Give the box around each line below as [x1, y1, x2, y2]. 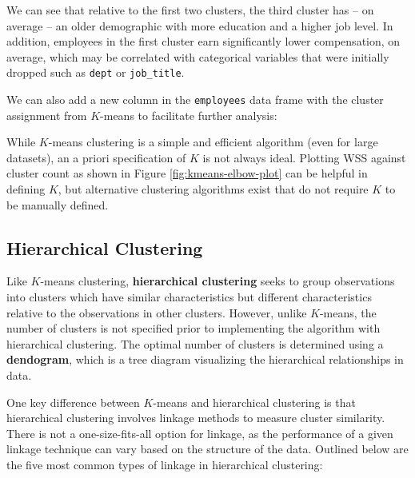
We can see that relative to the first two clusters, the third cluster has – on [6, 2, 374, 18]
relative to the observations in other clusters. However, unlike [6, 304, 307, 321]
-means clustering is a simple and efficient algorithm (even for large [48, 133, 378, 150]
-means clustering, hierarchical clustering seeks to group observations [40, 273, 395, 289]
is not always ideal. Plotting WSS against [202, 149, 406, 165]
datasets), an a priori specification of [6, 149, 186, 165]
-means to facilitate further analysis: [100, 106, 277, 123]
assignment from [6, 106, 87, 123]
